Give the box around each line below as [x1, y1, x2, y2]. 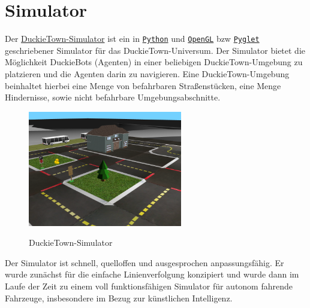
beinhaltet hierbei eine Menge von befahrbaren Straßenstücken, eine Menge [5, 79, 281, 92]
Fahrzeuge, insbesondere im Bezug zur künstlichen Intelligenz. [5, 291, 233, 304]
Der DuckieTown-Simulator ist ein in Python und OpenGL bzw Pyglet [5, 32, 260, 45]
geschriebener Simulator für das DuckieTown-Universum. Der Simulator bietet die [5, 44, 306, 56]
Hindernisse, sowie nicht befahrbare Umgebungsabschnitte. [5, 91, 221, 103]
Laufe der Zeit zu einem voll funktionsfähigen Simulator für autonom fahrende [5, 279, 293, 292]
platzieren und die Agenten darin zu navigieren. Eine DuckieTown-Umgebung [5, 67, 290, 80]
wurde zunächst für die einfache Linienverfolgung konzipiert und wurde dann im [5, 268, 299, 280]
